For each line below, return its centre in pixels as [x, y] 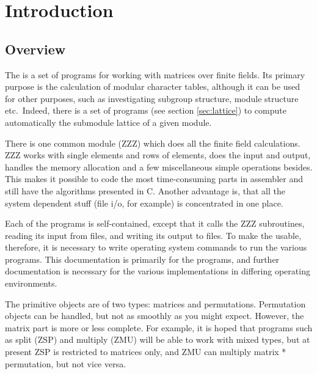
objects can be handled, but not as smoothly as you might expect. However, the [155, 316]
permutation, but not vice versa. [66, 363]
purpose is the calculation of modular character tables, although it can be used [153, 86]
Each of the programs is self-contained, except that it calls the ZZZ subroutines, [155, 223]
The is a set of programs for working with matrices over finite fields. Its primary [155, 74]
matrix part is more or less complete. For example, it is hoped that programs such [159, 327]
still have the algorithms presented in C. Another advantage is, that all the [145, 190]
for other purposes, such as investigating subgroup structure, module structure [152, 98]
